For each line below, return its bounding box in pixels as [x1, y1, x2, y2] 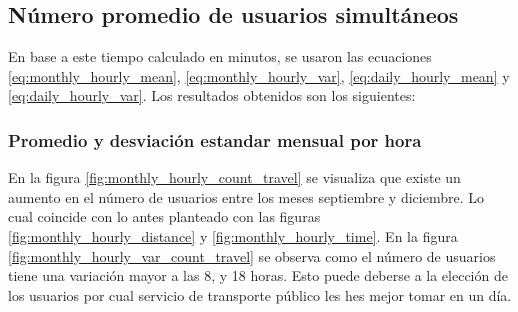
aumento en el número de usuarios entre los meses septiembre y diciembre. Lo [8, 186, 484, 207]
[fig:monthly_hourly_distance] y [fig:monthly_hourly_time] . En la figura [8, 225, 458, 246]
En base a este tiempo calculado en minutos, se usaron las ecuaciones [8, 46, 432, 67]
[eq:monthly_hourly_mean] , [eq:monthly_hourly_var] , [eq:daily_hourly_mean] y [8, 65, 510, 86]
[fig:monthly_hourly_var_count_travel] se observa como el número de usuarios [8, 245, 496, 266]
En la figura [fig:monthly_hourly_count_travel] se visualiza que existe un [8, 167, 461, 188]
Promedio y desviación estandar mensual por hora [8, 127, 422, 152]
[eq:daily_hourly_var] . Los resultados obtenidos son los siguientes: [8, 85, 416, 106]
